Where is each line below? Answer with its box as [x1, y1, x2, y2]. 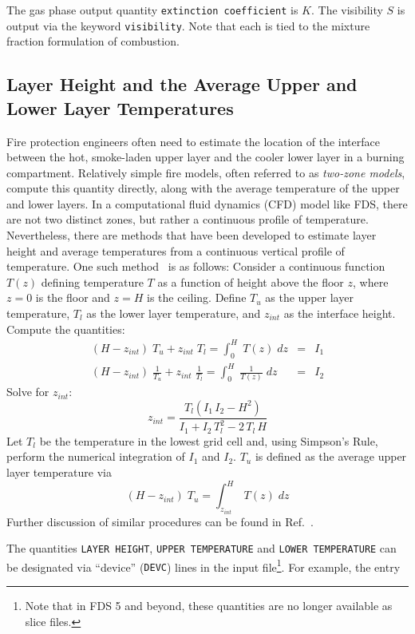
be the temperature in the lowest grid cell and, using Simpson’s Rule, [39, 432, 378, 449]
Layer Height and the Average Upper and [6, 72, 358, 97]
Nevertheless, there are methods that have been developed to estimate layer [6, 227, 377, 244]
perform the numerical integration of [6, 448, 185, 465]
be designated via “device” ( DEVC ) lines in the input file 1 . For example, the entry [6, 556, 401, 575]
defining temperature [41, 273, 144, 290]
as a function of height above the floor [157, 273, 344, 290]
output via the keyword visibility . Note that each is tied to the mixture [6, 17, 370, 34]
